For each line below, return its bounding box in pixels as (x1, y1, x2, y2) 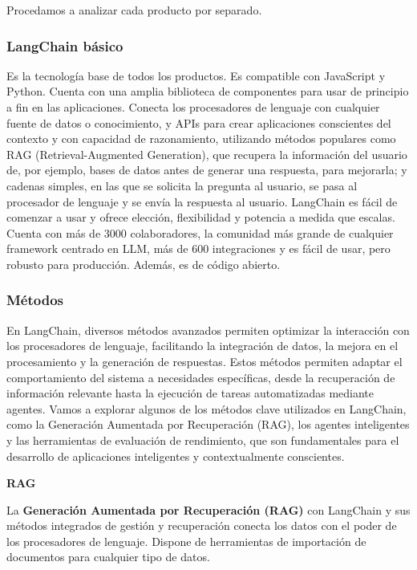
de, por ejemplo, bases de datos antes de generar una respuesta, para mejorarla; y (6, 161, 407, 178)
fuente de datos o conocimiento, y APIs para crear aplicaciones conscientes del (6, 114, 391, 131)
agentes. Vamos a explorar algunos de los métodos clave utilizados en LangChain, (6, 400, 407, 417)
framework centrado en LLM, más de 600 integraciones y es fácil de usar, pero (6, 240, 391, 257)
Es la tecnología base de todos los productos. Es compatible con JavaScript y (6, 67, 386, 83)
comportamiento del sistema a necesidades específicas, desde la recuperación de (6, 368, 395, 385)
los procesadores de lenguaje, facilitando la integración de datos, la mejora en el (6, 337, 399, 354)
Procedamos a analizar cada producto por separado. (6, 2, 262, 18)
